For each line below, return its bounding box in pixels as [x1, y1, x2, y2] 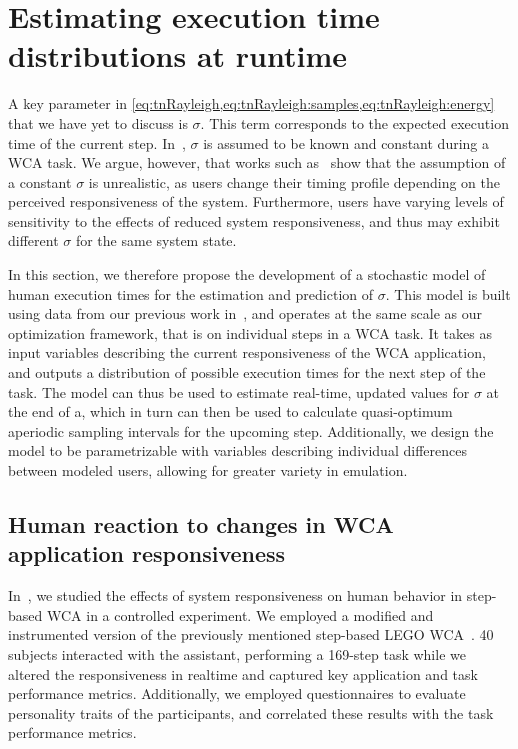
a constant [8, 171, 72, 192]
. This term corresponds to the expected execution [200, 112, 509, 133]
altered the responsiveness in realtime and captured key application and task [8, 663, 478, 684]
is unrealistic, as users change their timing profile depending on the [88, 171, 501, 192]
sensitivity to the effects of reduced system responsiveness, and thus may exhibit [8, 210, 500, 231]
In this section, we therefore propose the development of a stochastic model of [8, 264, 486, 285]
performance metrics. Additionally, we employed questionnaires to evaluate [8, 683, 466, 704]
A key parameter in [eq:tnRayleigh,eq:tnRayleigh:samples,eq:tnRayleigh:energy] [8, 93, 495, 114]
